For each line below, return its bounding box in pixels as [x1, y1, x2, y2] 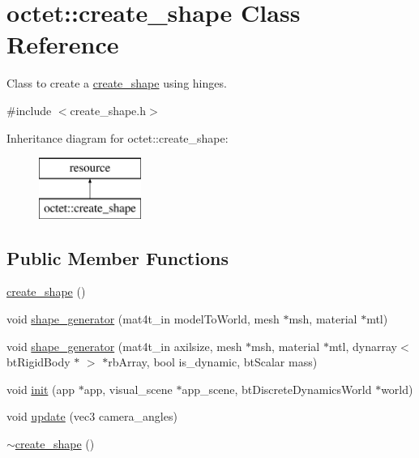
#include [6, 101, 52, 118]
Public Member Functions [6, 245, 229, 270]
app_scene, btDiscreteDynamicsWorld [182, 380, 372, 397]
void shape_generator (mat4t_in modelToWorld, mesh [6, 310, 280, 327]
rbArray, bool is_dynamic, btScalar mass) [108, 353, 318, 370]
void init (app [6, 380, 75, 397]
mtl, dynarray [328, 337, 397, 354]
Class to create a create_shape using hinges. [6, 75, 227, 92]
